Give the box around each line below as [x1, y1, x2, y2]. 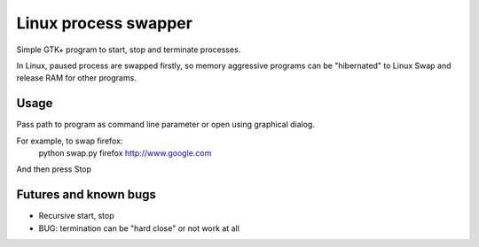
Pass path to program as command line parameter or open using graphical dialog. [16, 120, 315, 130]
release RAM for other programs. [16, 73, 137, 83]
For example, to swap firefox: [16, 135, 123, 146]
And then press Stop [16, 164, 92, 174]
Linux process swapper [16, 13, 192, 33]
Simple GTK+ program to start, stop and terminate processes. [16, 44, 241, 55]
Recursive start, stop [38, 211, 114, 221]
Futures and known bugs [16, 187, 157, 203]
